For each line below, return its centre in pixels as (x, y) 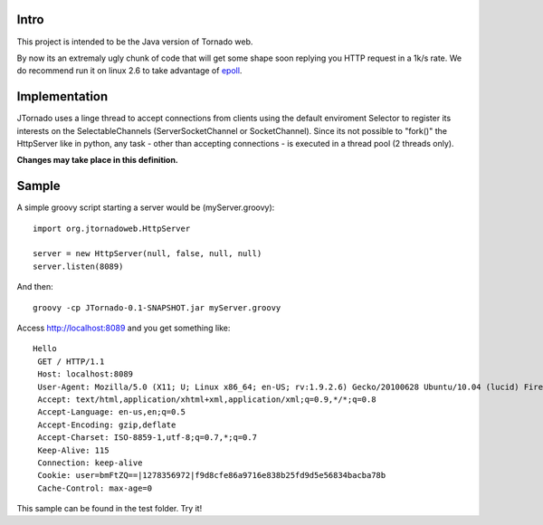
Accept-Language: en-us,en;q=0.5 (111, 412)
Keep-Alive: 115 (73, 450)
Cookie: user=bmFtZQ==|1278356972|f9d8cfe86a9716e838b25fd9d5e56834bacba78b (212, 476)
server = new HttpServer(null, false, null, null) (148, 254)
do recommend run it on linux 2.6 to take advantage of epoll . (129, 71)
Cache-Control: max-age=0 (95, 488)
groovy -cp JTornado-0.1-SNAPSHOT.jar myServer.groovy (157, 307)
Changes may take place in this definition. (97, 160)
